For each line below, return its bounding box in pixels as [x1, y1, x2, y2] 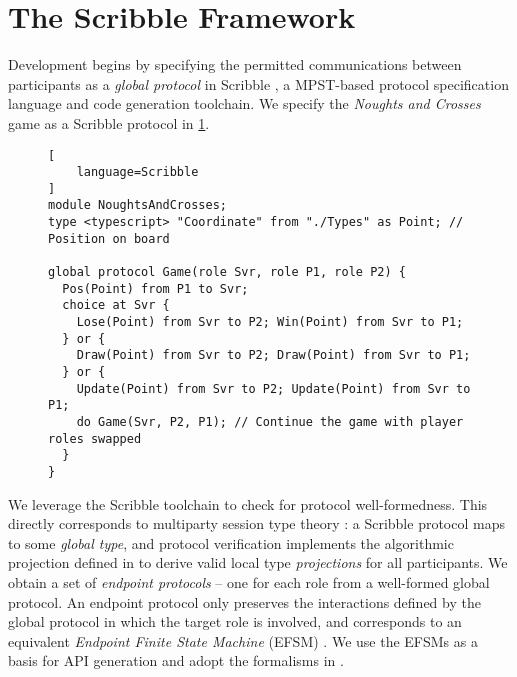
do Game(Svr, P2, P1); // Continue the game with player [76, 415, 464, 429]
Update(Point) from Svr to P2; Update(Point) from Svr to [76, 381, 471, 396]
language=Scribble [76, 165, 199, 180]
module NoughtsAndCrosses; [48, 198, 227, 213]
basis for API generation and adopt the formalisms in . [8, 650, 344, 671]
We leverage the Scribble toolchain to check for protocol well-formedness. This [8, 493, 488, 514]
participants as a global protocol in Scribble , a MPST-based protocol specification [8, 73, 509, 94]
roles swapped [48, 431, 142, 446]
